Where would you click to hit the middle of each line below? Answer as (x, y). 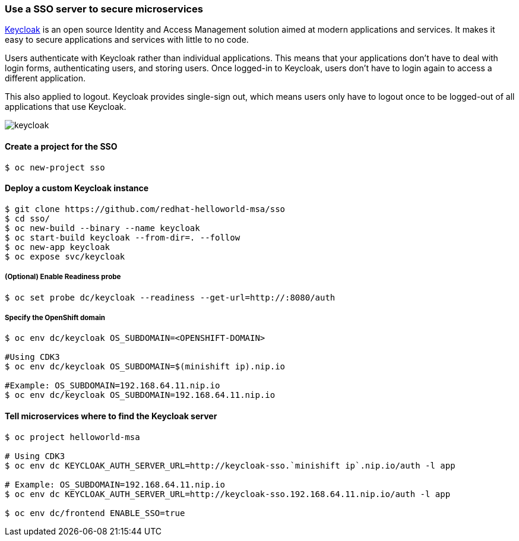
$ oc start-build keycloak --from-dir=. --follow (123, 237)
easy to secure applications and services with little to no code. (127, 40)
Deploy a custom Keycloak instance (77, 188)
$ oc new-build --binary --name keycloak (102, 228)
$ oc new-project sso (55, 167)
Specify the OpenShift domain (55, 317)
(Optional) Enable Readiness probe (63, 277)
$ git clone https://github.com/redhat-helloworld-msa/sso (145, 209)
